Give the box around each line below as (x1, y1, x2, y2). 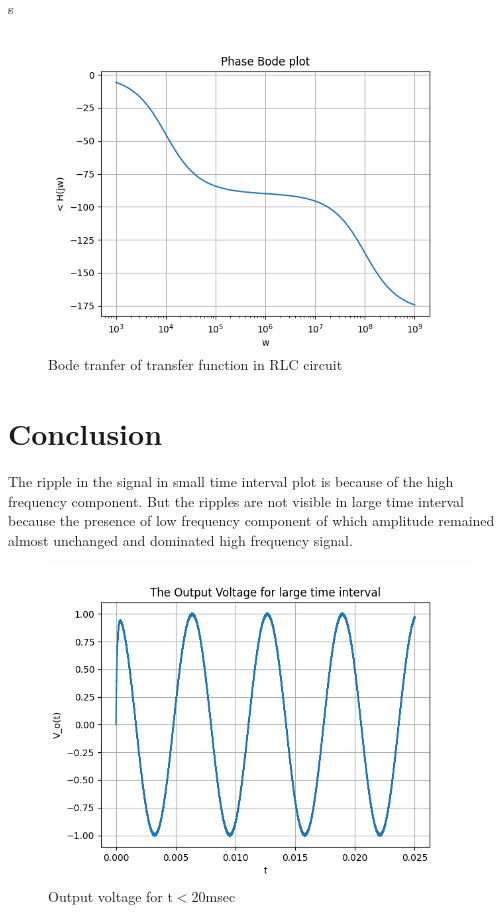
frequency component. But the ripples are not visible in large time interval (8, 490, 464, 511)
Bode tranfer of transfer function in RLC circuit (48, 354, 343, 375)
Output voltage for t (48, 885, 173, 906)
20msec (191, 885, 236, 906)
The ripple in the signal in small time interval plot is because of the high (8, 470, 454, 491)
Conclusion (8, 412, 163, 453)
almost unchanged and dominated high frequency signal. (8, 529, 353, 550)
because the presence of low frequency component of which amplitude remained (8, 510, 495, 531)
